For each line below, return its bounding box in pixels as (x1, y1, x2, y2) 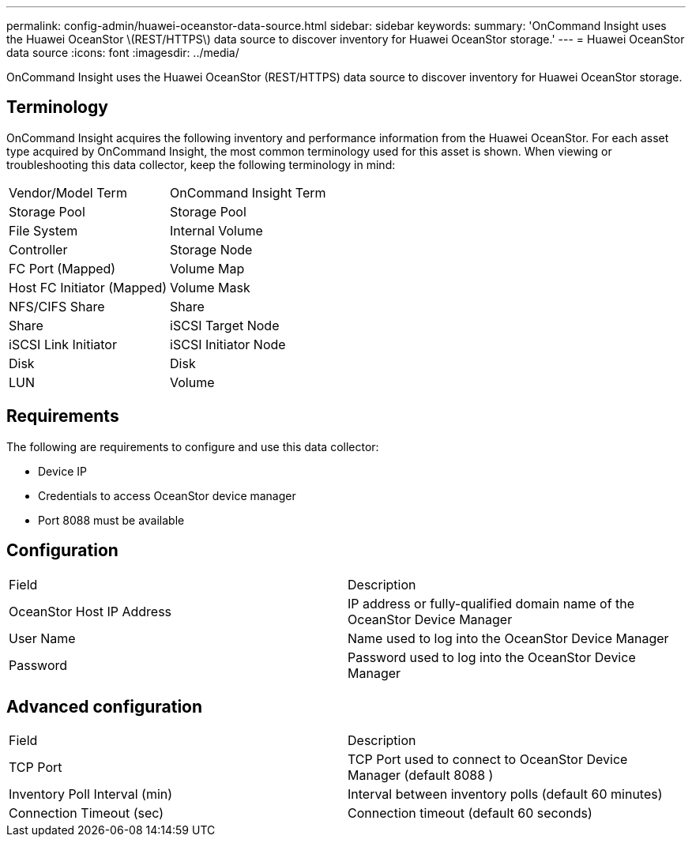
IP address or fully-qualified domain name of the (348, 595, 635, 612)
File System (9, 222, 78, 239)
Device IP (38, 464, 88, 478)
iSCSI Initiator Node (170, 336, 286, 352)
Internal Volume (170, 222, 263, 239)
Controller (9, 241, 68, 258)
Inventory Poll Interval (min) (9, 786, 173, 803)
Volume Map (170, 260, 245, 277)
